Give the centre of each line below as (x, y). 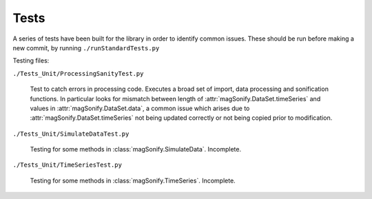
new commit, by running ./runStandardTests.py (86, 48)
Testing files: (31, 61)
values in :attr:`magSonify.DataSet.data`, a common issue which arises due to (140, 108)
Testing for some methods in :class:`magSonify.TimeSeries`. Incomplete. (133, 180)
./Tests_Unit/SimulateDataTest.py (71, 134)
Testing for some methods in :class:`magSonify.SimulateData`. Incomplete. (135, 149)
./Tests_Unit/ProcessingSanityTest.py (78, 73)
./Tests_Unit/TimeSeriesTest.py (67, 165)
